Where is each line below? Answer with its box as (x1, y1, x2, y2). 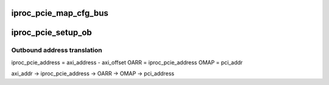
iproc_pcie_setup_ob (11, 27, 93, 38)
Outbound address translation (11, 46, 102, 55)
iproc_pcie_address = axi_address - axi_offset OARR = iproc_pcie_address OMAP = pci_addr (11, 58, 243, 66)
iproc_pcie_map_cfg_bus (11, 8, 109, 18)
